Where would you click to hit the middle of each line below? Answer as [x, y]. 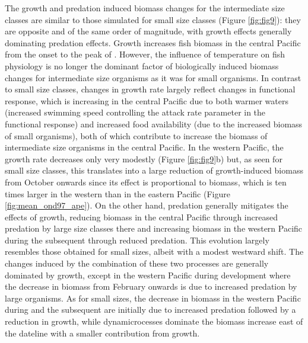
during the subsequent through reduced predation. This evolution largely [137, 240]
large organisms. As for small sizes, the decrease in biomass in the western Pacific [153, 298]
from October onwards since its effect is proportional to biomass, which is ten [146, 182]
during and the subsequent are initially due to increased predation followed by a [150, 310]
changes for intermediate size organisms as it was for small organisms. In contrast [153, 77]
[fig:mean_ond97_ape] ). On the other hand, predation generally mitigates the [147, 205]
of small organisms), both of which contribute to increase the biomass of [136, 135]
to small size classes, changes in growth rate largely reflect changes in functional [150, 89]
